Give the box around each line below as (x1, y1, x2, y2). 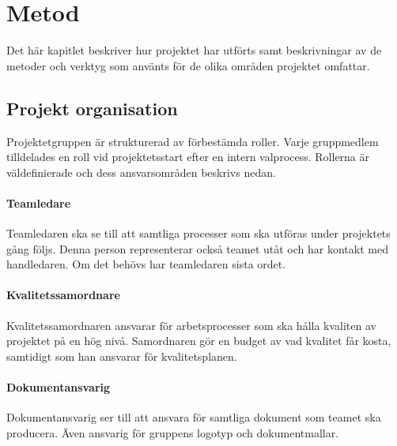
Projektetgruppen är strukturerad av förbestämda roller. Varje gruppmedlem (6, 133, 379, 149)
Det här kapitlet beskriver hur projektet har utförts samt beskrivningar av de (6, 42, 382, 58)
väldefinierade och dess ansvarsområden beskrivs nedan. (6, 163, 276, 180)
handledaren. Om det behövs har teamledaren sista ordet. (6, 256, 286, 272)
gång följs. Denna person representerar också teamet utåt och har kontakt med (6, 240, 388, 257)
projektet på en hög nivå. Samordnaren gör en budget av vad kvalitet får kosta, (6, 332, 391, 349)
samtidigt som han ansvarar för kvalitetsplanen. (6, 347, 237, 364)
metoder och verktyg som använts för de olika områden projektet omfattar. (6, 57, 370, 73)
